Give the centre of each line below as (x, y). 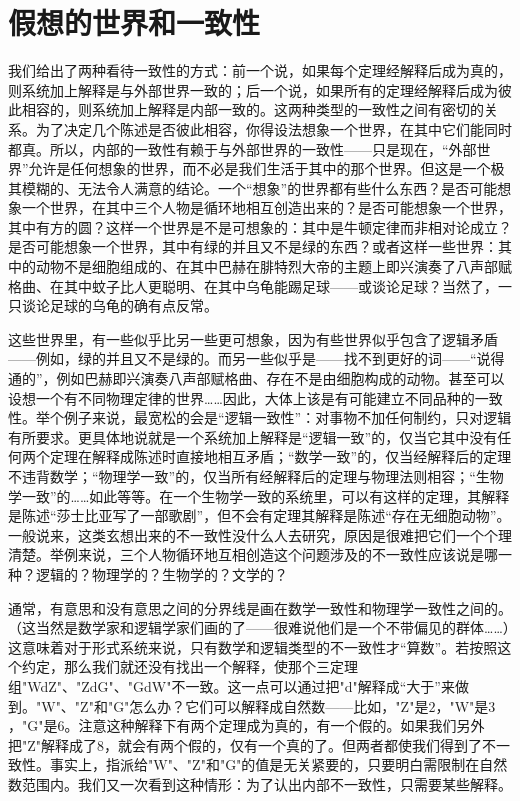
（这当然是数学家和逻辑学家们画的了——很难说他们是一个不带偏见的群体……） (259, 627)
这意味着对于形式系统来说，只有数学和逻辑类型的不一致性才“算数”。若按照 (253, 646)
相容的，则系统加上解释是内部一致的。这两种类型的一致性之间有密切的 (252, 109)
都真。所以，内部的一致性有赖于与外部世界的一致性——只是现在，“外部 (242, 148)
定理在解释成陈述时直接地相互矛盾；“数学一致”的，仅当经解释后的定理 (280, 456)
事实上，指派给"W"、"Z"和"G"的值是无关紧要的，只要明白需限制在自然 (278, 764)
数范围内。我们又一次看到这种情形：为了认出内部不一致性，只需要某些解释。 (260, 783)
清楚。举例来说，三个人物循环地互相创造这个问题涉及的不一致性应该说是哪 (253, 554)
